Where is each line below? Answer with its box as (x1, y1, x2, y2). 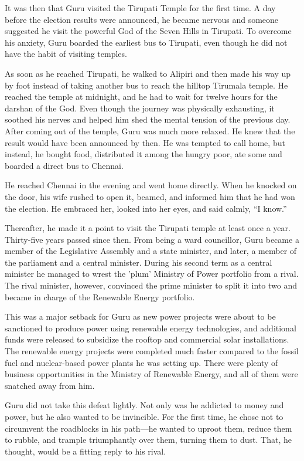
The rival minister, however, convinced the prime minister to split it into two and (5, 279, 297, 291)
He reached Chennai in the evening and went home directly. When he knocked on (5, 179, 297, 191)
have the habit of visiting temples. (5, 48, 127, 60)
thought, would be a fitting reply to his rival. (5, 445, 166, 457)
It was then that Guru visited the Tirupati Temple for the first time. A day (5, 2, 276, 13)
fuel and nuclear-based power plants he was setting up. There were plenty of (5, 356, 278, 368)
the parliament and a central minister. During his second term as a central (5, 256, 272, 268)
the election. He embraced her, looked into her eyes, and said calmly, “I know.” (5, 202, 287, 214)
